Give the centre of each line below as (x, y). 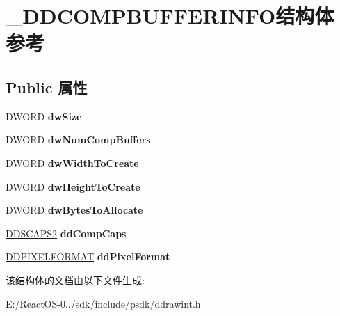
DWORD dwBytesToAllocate (74, 210)
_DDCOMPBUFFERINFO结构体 (170, 16)
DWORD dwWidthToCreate (72, 163)
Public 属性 (47, 87)
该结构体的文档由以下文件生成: (75, 279)
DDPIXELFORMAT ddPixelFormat (88, 256)
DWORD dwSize (44, 116)
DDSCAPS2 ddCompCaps (66, 233)
